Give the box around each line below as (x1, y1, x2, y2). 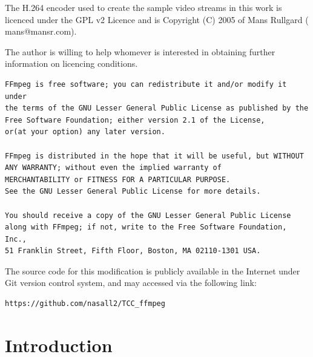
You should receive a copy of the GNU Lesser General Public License (5, 211, 291, 220)
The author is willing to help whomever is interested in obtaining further (5, 45, 275, 58)
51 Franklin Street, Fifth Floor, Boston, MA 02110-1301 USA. (5, 246, 261, 256)
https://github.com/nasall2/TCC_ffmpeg (5, 299, 165, 308)
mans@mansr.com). (5, 25, 77, 38)
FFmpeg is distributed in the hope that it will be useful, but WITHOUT (5, 151, 304, 160)
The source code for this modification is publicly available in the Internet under (5, 264, 300, 277)
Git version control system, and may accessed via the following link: (5, 276, 257, 289)
